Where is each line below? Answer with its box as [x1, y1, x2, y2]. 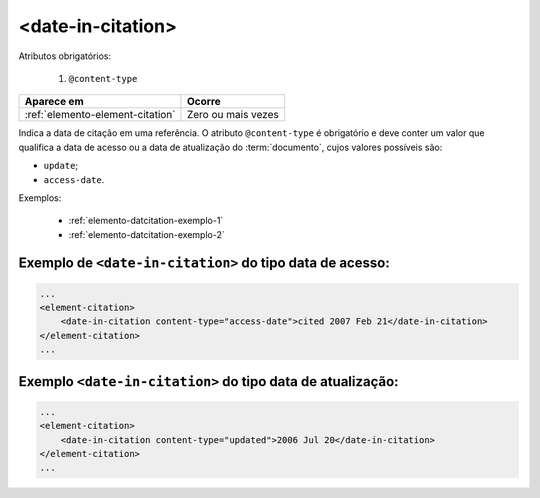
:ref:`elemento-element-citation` [24, 108, 176, 122]
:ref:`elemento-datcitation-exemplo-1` [68, 215, 224, 227]
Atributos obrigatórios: [18, 50, 112, 62]
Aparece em [24, 95, 84, 109]
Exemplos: [18, 191, 62, 204]
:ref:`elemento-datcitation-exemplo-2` [68, 228, 225, 240]
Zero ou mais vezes [186, 108, 279, 122]
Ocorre [186, 95, 222, 109]
